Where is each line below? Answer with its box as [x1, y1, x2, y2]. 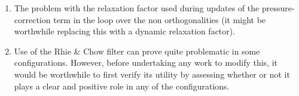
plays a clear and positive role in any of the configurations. [14, 79, 230, 92]
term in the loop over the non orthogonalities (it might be [53, 13, 266, 25]
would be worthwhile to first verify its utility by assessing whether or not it [14, 68, 290, 80]
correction [14, 13, 51, 25]
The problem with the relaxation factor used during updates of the [14, 2, 260, 14]
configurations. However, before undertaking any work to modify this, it [14, 56, 278, 69]
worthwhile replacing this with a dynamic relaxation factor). [14, 25, 236, 37]
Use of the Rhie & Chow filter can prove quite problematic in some [14, 44, 260, 57]
